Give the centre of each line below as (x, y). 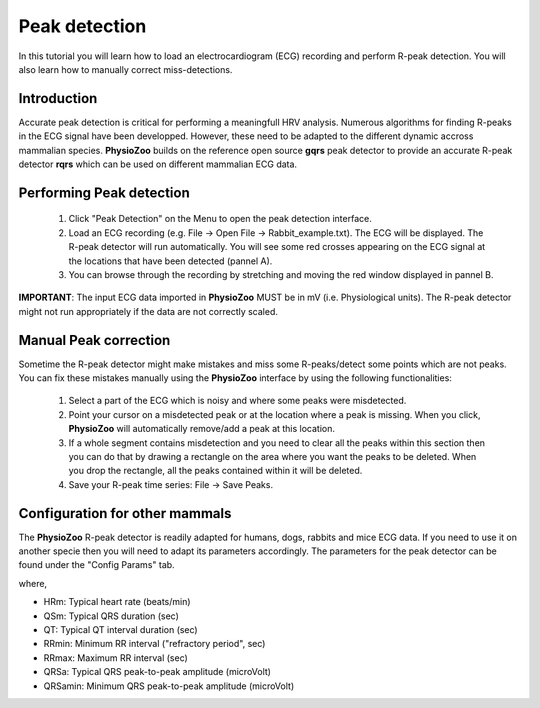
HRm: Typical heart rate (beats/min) (117, 602)
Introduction (58, 98)
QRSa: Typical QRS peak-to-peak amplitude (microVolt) (157, 672)
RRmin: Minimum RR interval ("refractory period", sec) (154, 644)
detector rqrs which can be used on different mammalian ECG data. (158, 164)
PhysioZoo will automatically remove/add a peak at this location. (201, 429)
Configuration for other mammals (125, 513)
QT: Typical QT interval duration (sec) (121, 630)
